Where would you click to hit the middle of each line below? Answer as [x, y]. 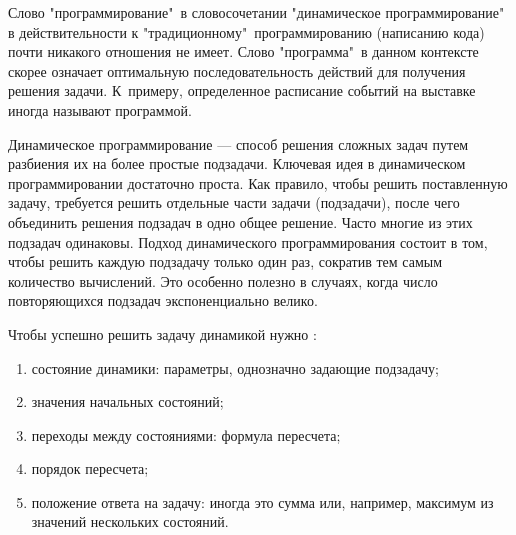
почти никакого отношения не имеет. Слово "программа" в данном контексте [243, 51]
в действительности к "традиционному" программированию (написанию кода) [246, 31]
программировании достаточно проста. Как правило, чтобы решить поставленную [258, 182]
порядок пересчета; [90, 468]
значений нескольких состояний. [130, 521]
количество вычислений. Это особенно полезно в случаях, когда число [223, 280]
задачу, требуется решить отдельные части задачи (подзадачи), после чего [234, 202]
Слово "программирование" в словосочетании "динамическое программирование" [256, 12]
